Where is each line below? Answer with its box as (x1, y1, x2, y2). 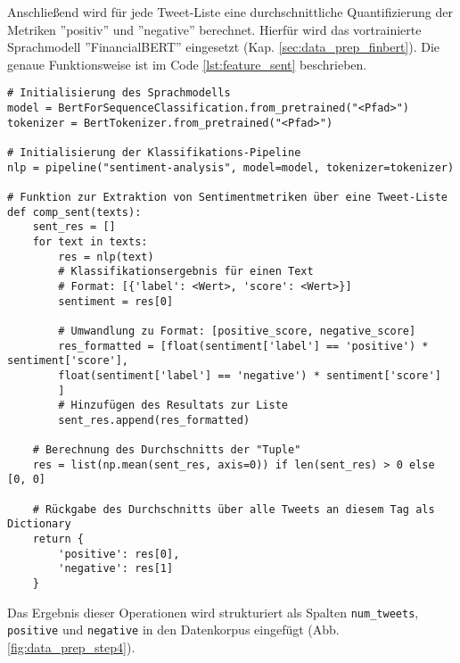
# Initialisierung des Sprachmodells (7, 87, 231, 100)
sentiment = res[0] (58, 294, 174, 308)
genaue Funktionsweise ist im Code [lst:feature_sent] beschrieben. (7, 54, 367, 73)
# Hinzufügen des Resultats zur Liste (58, 399, 288, 412)
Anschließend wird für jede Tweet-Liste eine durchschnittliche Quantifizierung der (7, 3, 453, 21)
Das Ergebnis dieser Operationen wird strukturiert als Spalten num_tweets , (7, 602, 419, 621)
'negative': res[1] (58, 562, 174, 576)
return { (32, 533, 84, 546)
